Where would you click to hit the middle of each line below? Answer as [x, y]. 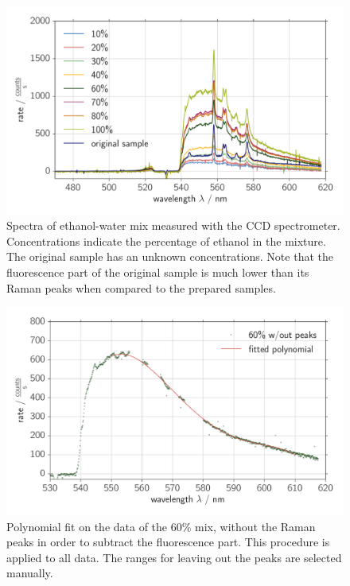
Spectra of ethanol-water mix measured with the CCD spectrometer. [173, 225]
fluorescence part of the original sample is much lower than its [158, 272]
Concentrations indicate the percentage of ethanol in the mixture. [166, 241]
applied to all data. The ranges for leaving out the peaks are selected [174, 557]
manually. [30, 573]
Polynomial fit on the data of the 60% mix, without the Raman [161, 526]
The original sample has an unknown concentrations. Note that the [170, 256]
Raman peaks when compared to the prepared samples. [141, 287]
